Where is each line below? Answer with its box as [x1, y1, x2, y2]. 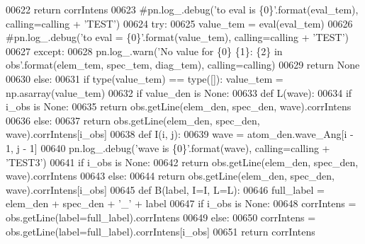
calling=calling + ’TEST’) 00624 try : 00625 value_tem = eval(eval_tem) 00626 [6, 16, 353, 30]
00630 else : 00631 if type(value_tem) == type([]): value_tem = [6, 71, 283, 86]
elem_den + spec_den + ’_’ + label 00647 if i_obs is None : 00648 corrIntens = [6, 196, 356, 211]
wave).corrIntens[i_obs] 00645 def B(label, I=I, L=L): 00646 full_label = [6, 182, 325, 197]
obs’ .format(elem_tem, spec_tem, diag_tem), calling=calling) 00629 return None [6, 57, 360, 72]
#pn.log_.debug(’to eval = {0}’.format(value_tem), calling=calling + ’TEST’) [6, 30, 349, 45]
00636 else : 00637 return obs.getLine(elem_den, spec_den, [6, 112, 260, 127]
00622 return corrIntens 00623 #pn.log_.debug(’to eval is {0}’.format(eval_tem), [6, 2, 359, 16]
